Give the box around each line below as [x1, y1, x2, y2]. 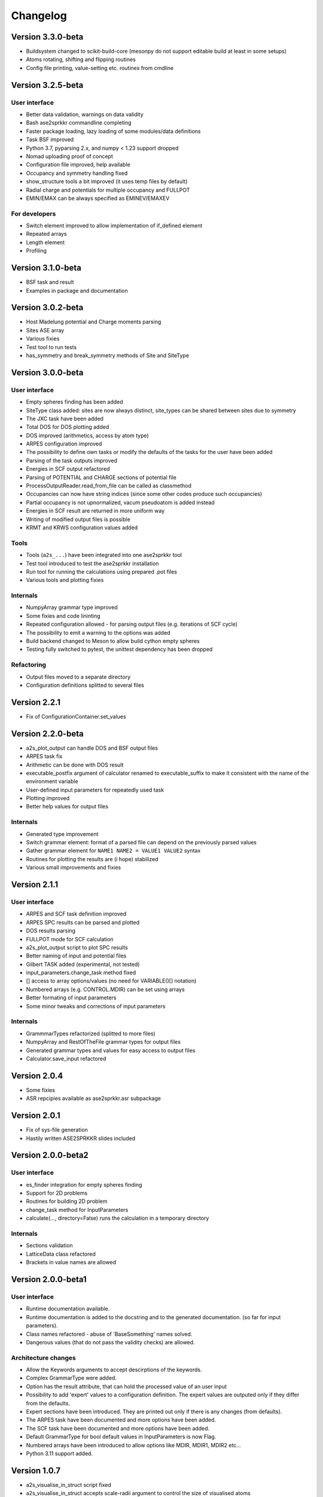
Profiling [26, 247, 47, 254]
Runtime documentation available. [26, 1305, 110, 1313]
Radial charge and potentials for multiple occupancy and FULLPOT [26, 186, 190, 193]
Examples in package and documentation [26, 287, 128, 294]
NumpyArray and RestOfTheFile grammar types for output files [26, 1038, 181, 1046]
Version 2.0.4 [11, 1071, 63, 1081]
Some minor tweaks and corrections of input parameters [26, 1002, 166, 1010]
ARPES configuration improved [26, 440, 102, 447]
